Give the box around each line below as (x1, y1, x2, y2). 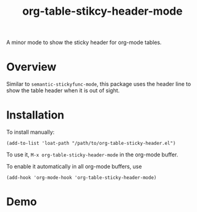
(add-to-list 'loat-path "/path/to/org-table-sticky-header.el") (6, 141, 176, 147)
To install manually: (6, 128, 55, 136)
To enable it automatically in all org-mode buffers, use (6, 163, 142, 170)
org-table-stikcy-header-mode (22, 4, 183, 18)
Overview (6, 60, 57, 74)
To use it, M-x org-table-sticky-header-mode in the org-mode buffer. (6, 151, 179, 158)
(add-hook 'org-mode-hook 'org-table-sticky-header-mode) (6, 175, 157, 181)
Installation (6, 108, 65, 122)
